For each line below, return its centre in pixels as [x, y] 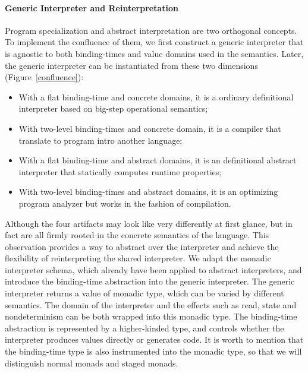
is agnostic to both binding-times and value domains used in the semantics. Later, [154, 53]
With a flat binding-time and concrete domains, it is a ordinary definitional [156, 97]
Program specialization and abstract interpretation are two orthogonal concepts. [151, 30]
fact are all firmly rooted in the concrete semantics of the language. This [137, 235]
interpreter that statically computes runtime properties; [120, 171]
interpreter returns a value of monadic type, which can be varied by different [144, 293]
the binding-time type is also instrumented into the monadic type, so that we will [153, 351]
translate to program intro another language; [100, 140]
